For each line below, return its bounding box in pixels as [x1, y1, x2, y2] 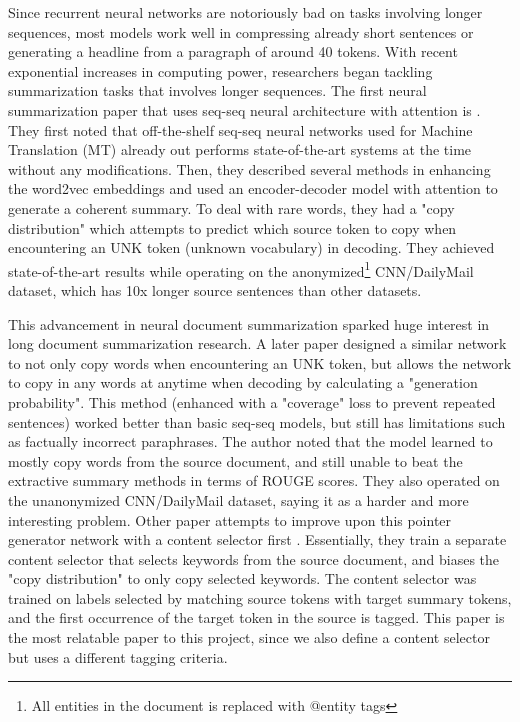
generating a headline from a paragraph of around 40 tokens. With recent [8, 41, 458, 62]
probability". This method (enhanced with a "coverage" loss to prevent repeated [8, 391, 496, 412]
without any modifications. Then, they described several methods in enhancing [8, 158, 491, 179]
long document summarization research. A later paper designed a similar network [8, 333, 507, 354]
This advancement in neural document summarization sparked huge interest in [8, 313, 490, 334]
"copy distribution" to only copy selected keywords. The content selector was [8, 568, 477, 589]
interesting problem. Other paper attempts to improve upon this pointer [8, 509, 452, 530]
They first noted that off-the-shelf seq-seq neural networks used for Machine [8, 119, 473, 140]
